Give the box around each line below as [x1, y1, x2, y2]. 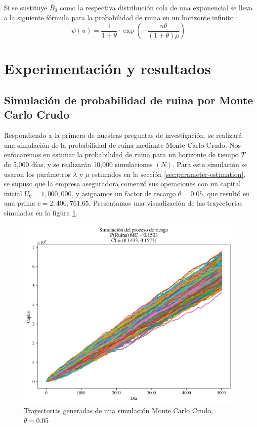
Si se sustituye [4, 2, 47, 12]
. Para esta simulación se [172, 159, 248, 169]
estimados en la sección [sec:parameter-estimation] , [91, 169, 246, 179]
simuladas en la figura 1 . [4, 207, 78, 217]
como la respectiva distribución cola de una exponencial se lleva [59, 2, 253, 12]
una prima [4, 198, 36, 208]
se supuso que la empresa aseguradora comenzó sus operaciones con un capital [4, 178, 241, 189]
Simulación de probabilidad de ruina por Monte [4, 92, 253, 107]
